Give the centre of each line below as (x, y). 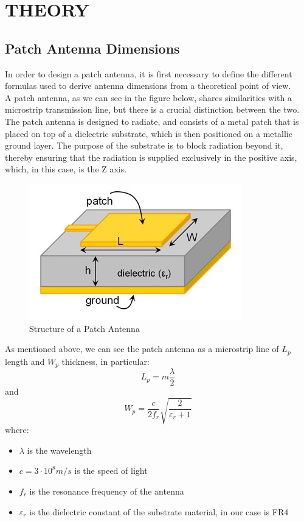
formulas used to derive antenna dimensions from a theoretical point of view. (148, 86)
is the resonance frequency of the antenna (107, 491)
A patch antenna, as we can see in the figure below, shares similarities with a (148, 97)
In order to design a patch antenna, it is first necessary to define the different (149, 73)
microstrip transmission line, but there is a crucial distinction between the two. (152, 109)
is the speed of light (111, 471)
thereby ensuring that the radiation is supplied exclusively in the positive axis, (151, 157)
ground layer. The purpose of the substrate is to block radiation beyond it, (144, 145)
